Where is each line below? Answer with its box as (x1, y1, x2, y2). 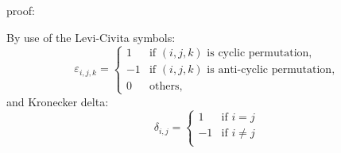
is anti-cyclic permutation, (207, 64, 335, 76)
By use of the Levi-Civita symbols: (6, 29, 176, 45)
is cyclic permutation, (207, 48, 312, 59)
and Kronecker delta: (6, 93, 109, 109)
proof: (6, 2, 35, 18)
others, (149, 80, 183, 92)
